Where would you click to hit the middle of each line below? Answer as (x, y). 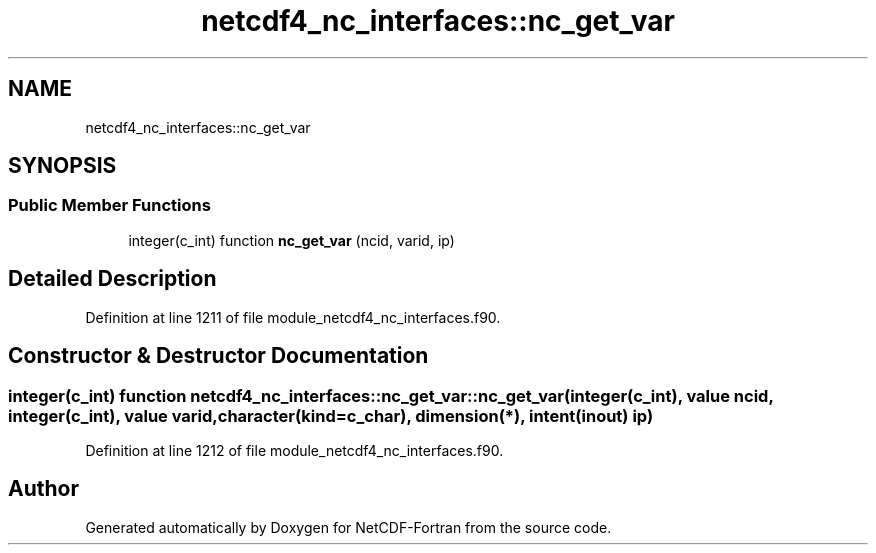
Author (43, 489)
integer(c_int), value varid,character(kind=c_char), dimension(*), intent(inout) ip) (331, 415)
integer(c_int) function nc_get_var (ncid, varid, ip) (291, 240)
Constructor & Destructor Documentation (218, 356)
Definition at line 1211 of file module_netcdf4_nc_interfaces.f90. (293, 317)
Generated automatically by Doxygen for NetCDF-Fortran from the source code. (348, 527)
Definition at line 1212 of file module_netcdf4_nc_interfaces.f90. (294, 450)
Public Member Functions (109, 205)
